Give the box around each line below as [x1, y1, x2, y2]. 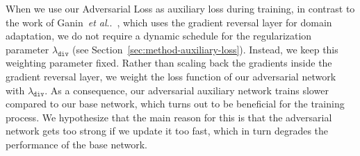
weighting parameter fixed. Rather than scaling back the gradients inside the [6, 55, 332, 70]
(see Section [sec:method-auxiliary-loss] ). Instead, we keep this [72, 42, 338, 56]
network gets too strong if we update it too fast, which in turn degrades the [6, 123, 329, 138]
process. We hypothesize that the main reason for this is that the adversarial [6, 110, 332, 124]
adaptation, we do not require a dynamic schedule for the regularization [6, 28, 312, 43]
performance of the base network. [6, 137, 147, 151]
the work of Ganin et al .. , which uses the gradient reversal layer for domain [6, 15, 332, 29]
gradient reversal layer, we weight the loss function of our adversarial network [6, 69, 336, 83]
